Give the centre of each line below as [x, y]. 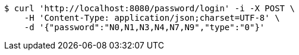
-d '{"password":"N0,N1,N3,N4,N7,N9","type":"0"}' [144, 27]
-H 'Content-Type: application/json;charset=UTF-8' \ [152, 18]
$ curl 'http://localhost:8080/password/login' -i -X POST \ [149, 8]
